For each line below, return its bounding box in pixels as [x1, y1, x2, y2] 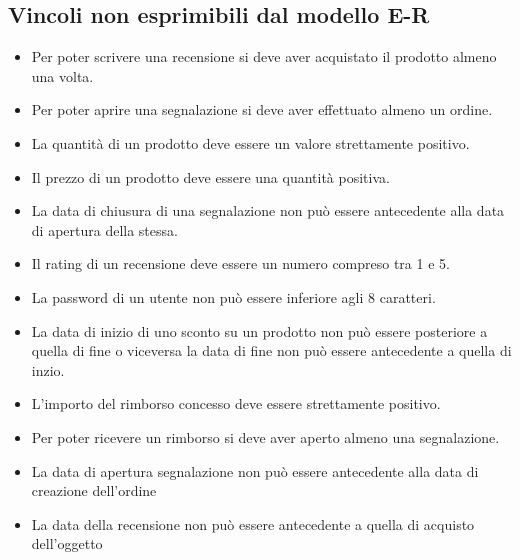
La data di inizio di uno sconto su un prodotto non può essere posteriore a [31, 320, 488, 341]
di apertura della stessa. [31, 219, 178, 240]
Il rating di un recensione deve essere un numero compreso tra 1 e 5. [31, 253, 450, 274]
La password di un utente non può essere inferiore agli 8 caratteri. [31, 286, 436, 307]
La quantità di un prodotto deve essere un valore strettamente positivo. [31, 132, 470, 153]
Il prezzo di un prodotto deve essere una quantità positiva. [31, 166, 390, 187]
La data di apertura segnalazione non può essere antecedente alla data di [31, 460, 479, 481]
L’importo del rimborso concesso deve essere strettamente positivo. [31, 393, 441, 414]
